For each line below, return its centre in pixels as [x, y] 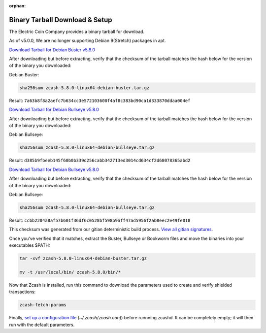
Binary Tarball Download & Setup [61, 20]
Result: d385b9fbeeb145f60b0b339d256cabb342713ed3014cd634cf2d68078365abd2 [100, 161]
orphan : [17, 6]
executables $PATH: [30, 245]
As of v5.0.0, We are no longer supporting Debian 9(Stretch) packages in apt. [87, 41]
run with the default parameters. [42, 325]
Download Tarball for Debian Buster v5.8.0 [52, 50]
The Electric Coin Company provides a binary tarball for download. [77, 32]
